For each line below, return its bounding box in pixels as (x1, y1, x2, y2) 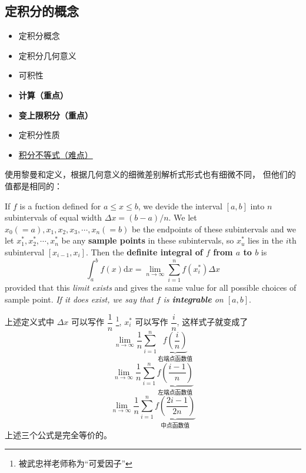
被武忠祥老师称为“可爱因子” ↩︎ (18, 457, 132, 469)
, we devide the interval (138, 199, 222, 212)
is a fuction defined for (19, 199, 101, 212)
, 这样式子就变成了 (177, 316, 248, 327)
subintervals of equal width (5, 211, 102, 224)
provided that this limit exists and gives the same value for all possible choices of (5, 281, 297, 294)
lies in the (248, 234, 283, 247)
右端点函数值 (158, 356, 193, 363)
